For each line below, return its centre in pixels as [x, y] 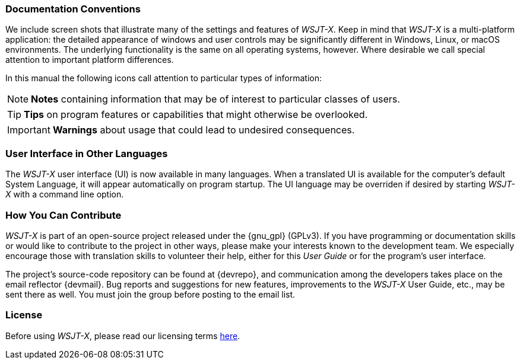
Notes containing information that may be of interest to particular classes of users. [215, 99]
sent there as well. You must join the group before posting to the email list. [150, 294]
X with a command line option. [65, 194]
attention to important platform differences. [90, 60]
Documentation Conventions [73, 9]
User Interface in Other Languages [87, 153]
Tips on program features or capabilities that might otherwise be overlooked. [196, 115]
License [24, 315]
